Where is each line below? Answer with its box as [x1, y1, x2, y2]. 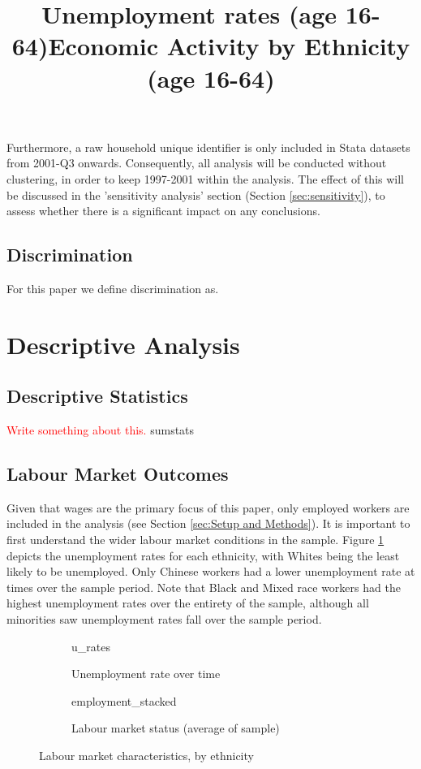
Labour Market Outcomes [6, 461, 229, 486]
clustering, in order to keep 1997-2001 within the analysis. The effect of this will [6, 170, 405, 187]
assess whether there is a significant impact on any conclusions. [6, 202, 320, 219]
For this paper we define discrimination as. [6, 279, 219, 296]
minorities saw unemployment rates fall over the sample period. [6, 611, 322, 628]
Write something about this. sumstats [6, 421, 195, 439]
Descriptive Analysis [6, 327, 240, 361]
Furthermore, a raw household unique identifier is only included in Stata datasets [6, 138, 410, 155]
